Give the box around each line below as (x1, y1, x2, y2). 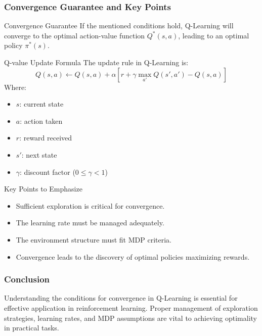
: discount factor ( (20, 166, 75, 177)
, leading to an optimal (178, 30, 249, 40)
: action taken (20, 115, 63, 126)
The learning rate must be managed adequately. (16, 217, 164, 228)
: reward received (19, 132, 72, 143)
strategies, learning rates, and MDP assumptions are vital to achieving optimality (4, 312, 257, 323)
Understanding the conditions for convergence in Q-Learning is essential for (4, 293, 238, 303)
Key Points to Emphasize (4, 183, 82, 194)
